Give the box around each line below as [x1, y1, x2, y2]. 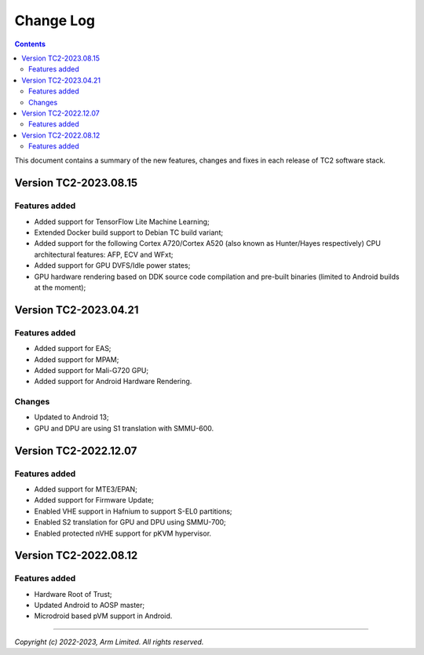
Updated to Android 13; [34, 412, 109, 422]
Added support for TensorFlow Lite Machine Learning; [34, 217, 210, 226]
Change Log [14, 12, 96, 29]
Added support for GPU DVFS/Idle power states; [34, 261, 191, 270]
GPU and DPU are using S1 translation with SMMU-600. [34, 423, 214, 433]
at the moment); [34, 283, 86, 292]
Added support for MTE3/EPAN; [34, 484, 137, 494]
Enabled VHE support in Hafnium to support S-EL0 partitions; [34, 507, 232, 516]
